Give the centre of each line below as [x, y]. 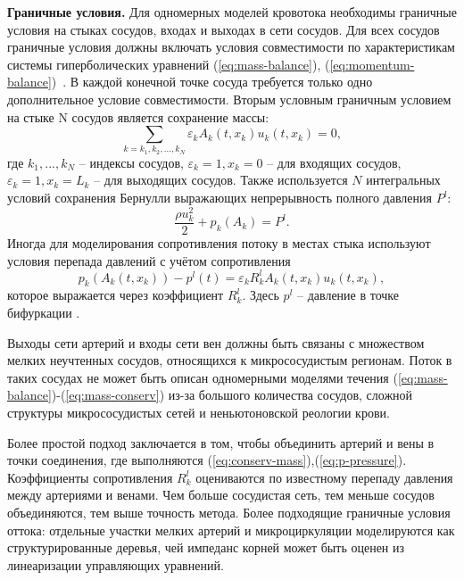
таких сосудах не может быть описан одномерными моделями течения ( [203, 377]
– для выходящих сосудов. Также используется [220, 180]
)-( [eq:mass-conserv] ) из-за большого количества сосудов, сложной [232, 395]
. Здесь [261, 295]
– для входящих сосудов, [334, 162]
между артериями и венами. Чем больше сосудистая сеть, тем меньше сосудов [221, 495]
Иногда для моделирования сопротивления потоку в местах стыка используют [219, 242]
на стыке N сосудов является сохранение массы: [138, 116]
